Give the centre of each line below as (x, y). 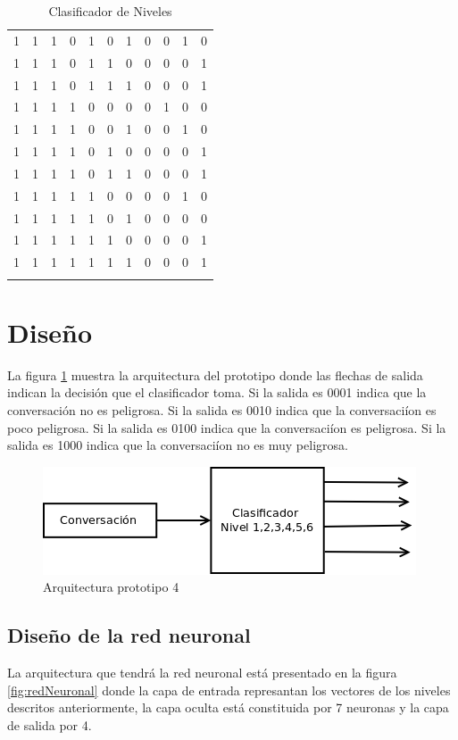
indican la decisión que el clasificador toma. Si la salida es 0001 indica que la (217, 392)
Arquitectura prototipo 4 (111, 587)
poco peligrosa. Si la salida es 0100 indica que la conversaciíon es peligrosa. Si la (227, 427)
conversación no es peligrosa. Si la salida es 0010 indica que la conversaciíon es (222, 409)
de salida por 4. (50, 724)
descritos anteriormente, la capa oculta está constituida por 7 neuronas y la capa (228, 707)
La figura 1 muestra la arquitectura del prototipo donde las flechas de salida (215, 374)
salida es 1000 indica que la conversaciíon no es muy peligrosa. (178, 445)
